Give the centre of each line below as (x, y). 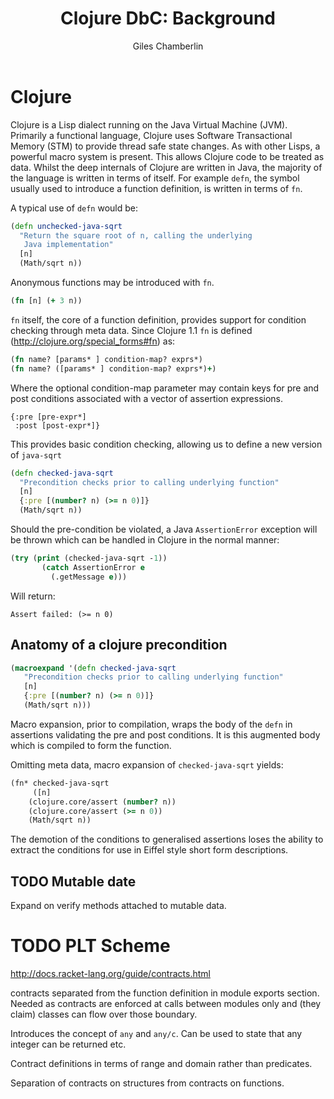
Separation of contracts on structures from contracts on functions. (147, 1083)
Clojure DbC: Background (168, 18)
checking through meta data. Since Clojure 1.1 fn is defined (131, 330)
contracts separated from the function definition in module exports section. (165, 993)
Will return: (33, 596)
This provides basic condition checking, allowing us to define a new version (166, 444)
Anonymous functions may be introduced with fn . (112, 283)
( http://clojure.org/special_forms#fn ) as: (93, 341)
